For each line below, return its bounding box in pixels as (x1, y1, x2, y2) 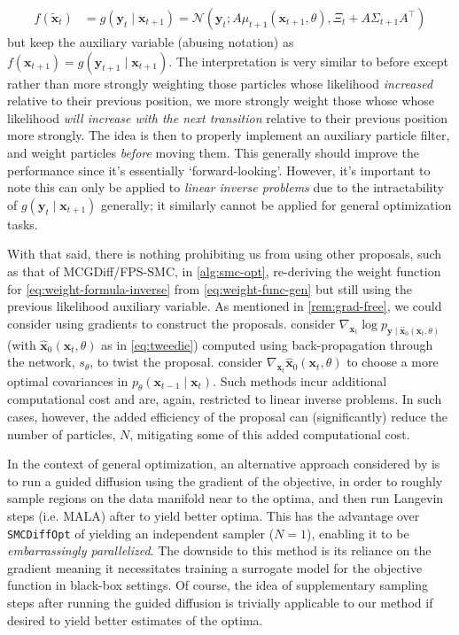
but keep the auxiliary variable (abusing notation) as (7, 33, 294, 51)
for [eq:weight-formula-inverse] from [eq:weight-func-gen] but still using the (7, 279, 412, 298)
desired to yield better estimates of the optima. (7, 610, 263, 629)
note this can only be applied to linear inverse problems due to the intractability (7, 178, 444, 197)
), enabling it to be (307, 523, 409, 542)
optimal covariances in (7, 371, 128, 390)
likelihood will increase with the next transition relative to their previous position (7, 108, 448, 127)
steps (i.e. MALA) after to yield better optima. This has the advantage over (7, 507, 420, 524)
